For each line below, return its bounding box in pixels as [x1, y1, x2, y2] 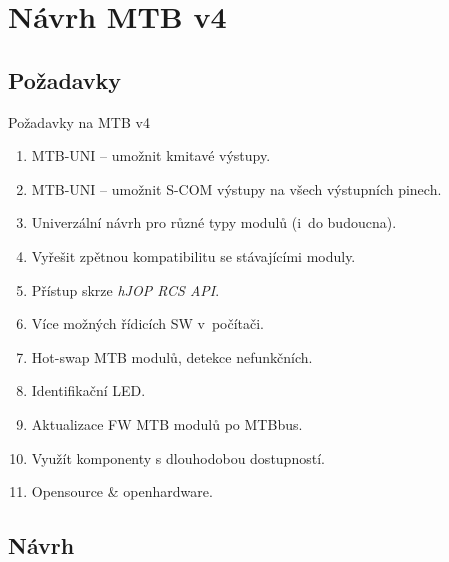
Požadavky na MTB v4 [8, 111, 150, 132]
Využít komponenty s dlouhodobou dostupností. [31, 447, 325, 468]
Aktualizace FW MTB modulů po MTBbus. [31, 413, 303, 434]
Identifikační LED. [31, 380, 146, 401]
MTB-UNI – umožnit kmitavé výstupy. [31, 145, 271, 166]
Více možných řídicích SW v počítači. [31, 313, 264, 334]
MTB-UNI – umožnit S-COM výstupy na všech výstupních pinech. [31, 178, 442, 199]
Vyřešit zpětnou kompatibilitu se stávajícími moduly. [31, 245, 356, 266]
